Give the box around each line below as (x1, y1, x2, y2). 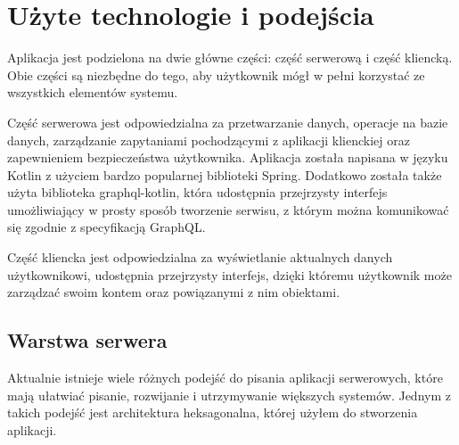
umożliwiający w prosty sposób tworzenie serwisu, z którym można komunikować (7, 200, 449, 218)
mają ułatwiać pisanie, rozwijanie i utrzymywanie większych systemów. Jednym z (7, 385, 451, 404)
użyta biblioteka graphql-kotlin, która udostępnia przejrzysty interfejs (7, 183, 388, 202)
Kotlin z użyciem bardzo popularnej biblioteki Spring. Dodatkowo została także (7, 165, 442, 184)
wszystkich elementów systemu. (7, 83, 178, 102)
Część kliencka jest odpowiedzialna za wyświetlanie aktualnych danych (7, 248, 393, 267)
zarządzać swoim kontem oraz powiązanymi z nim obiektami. (7, 283, 340, 301)
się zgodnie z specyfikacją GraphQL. (7, 218, 206, 236)
